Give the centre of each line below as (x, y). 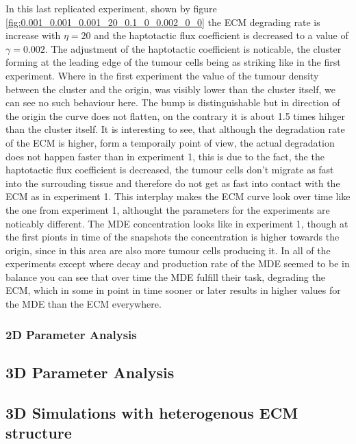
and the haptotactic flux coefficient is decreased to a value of (221, 35)
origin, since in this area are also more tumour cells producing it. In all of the (168, 250)
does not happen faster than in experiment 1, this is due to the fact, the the (165, 156)
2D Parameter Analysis (71, 334)
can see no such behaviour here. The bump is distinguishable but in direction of (173, 102)
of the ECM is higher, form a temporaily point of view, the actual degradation (170, 142)
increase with (33, 35)
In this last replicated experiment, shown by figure (111, 8)
